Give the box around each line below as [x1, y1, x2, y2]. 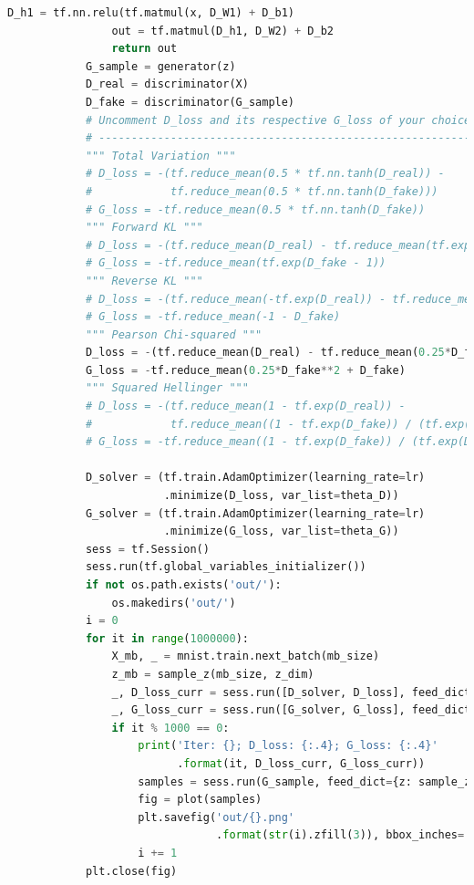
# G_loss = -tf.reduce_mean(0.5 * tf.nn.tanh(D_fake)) [85, 203, 426, 216]
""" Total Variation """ [85, 149, 236, 162]
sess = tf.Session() [85, 542, 210, 556]
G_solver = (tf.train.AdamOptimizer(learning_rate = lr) [85, 506, 426, 520]
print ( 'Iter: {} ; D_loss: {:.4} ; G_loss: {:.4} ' [138, 739, 438, 753]
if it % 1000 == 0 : [111, 721, 230, 734]
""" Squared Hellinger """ [85, 381, 249, 395]
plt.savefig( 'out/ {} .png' [138, 810, 295, 824]
